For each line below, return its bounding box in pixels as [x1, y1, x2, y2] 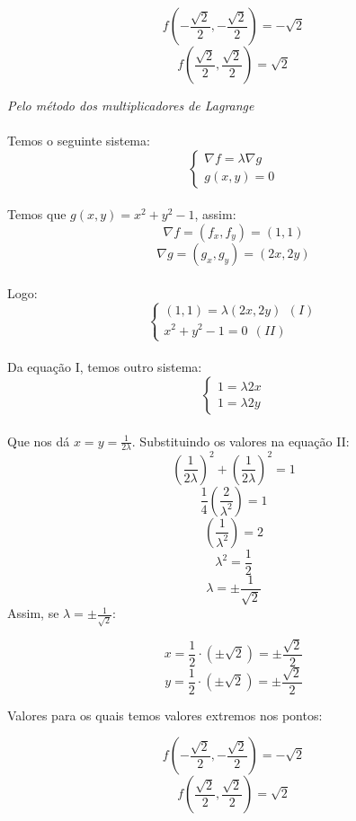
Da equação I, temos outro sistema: [7, 358, 202, 376]
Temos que [7, 205, 67, 224]
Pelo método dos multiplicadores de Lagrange [7, 96, 254, 114]
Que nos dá [7, 431, 70, 450]
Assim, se [7, 604, 59, 622]
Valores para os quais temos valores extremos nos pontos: [7, 705, 323, 724]
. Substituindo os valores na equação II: [131, 431, 350, 450]
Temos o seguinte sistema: [7, 131, 150, 150]
